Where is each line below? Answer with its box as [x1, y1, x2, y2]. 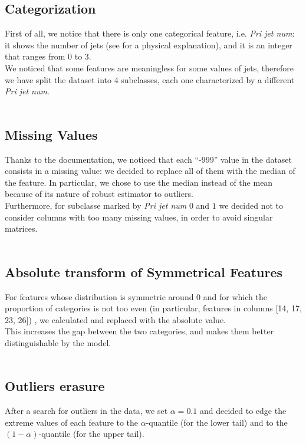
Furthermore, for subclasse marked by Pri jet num [5, 199, 187, 211]
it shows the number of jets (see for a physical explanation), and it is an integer [5, 38, 292, 51]
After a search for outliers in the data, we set [5, 404, 168, 417]
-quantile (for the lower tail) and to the [146, 416, 288, 428]
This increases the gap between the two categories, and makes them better [5, 325, 274, 337]
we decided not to [219, 199, 283, 211]
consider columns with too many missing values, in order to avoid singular [5, 211, 273, 223]
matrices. [5, 222, 38, 235]
